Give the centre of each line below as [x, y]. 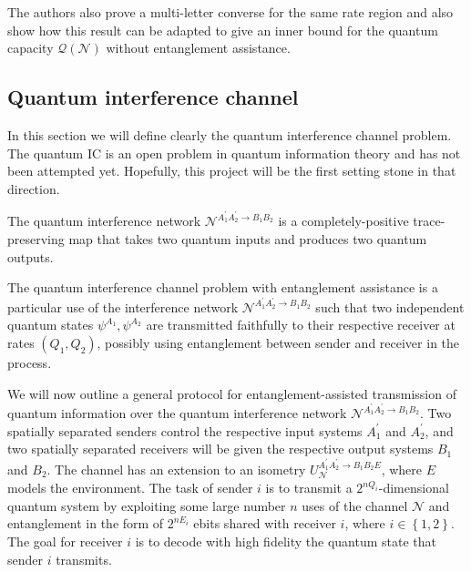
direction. [34, 188]
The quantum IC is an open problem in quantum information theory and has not [234, 153]
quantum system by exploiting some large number [147, 505]
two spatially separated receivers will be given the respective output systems [220, 449]
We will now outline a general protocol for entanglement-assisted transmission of [232, 393]
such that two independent [390, 306]
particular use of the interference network [123, 306]
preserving [36, 239]
